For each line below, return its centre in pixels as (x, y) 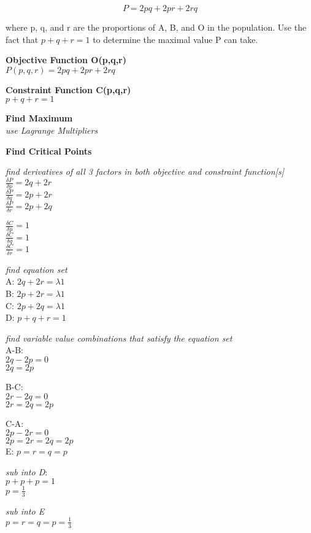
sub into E (25, 511)
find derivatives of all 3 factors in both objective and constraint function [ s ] (145, 171)
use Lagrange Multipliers (52, 130)
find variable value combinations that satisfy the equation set (119, 338)
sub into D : (27, 471)
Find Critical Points (49, 151)
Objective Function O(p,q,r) (66, 60)
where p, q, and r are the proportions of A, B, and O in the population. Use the (156, 27)
